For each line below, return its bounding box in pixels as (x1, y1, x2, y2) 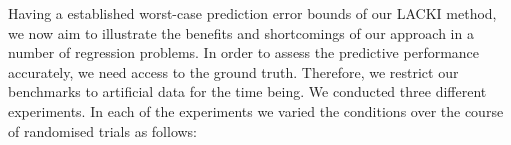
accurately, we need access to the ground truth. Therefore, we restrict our (8, 61, 459, 82)
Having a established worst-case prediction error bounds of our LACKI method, (8, 3, 497, 23)
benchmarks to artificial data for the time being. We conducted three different (8, 81, 487, 102)
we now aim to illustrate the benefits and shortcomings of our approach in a (8, 22, 474, 43)
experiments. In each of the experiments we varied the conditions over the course (8, 100, 504, 121)
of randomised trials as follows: (8, 120, 197, 141)
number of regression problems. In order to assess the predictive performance (8, 42, 480, 63)
